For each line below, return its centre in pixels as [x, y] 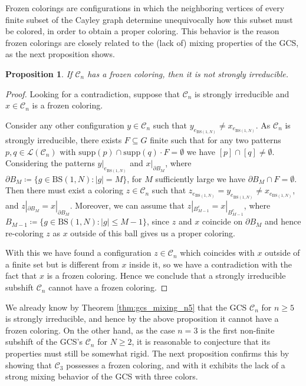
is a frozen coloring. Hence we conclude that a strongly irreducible [166, 276]
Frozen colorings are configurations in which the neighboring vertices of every [145, 8]
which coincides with [217, 253]
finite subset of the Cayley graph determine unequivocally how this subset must [149, 19]
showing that [29, 364]
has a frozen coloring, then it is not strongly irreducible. [188, 73]
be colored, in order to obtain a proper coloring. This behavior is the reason [142, 31]
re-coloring [24, 232]
